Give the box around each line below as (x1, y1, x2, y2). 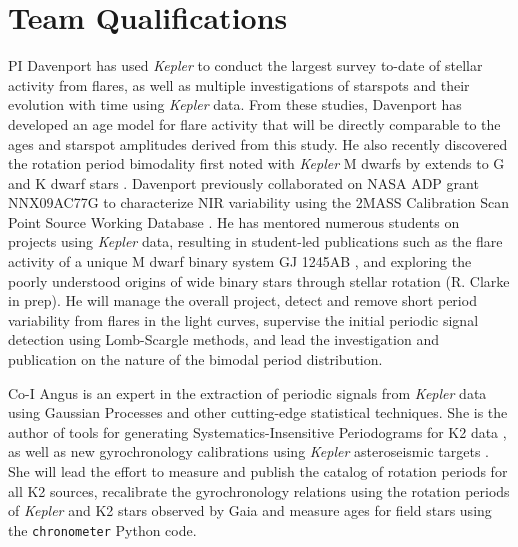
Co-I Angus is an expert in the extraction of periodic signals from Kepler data (8, 382, 487, 403)
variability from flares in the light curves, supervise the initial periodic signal (8, 309, 479, 330)
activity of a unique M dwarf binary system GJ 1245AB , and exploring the (8, 251, 472, 272)
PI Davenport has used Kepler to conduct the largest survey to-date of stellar (8, 55, 483, 76)
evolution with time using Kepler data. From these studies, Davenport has (8, 94, 462, 115)
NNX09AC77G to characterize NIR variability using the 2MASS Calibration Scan (8, 192, 510, 213)
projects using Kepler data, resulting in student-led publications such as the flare (8, 231, 503, 252)
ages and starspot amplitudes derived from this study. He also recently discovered (8, 133, 508, 154)
